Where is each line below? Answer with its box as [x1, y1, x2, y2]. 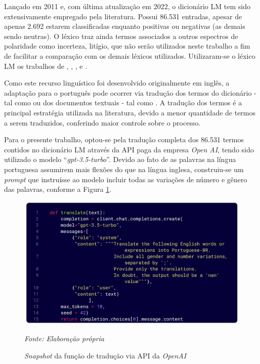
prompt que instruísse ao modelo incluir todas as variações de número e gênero [4, 174, 247, 184]
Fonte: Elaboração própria [24, 333, 105, 343]
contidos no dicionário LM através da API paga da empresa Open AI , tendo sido [4, 144, 254, 154]
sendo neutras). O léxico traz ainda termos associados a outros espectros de [4, 30, 238, 41]
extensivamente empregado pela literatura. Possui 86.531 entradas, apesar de [4, 11, 242, 21]
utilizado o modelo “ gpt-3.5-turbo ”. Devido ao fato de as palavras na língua [4, 154, 236, 165]
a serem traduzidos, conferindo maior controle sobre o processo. [4, 117, 201, 128]
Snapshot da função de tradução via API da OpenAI [24, 350, 187, 360]
